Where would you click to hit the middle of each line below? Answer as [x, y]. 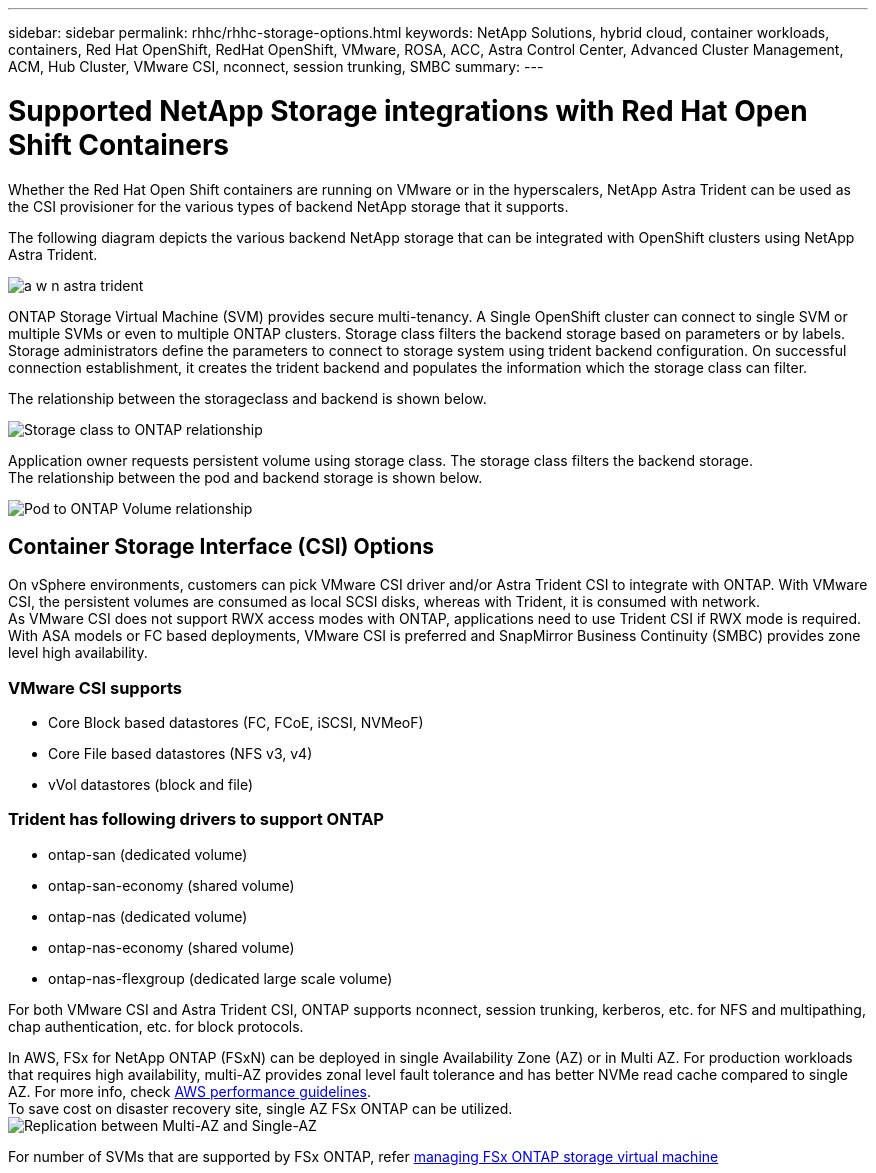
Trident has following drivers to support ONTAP [196, 819]
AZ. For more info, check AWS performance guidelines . [190, 1091]
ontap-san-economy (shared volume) [171, 885]
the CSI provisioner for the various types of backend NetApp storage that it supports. [288, 206]
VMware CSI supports [95, 687]
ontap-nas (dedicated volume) [148, 916]
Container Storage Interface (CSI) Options [221, 546]
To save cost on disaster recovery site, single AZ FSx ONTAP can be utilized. [260, 1108]
